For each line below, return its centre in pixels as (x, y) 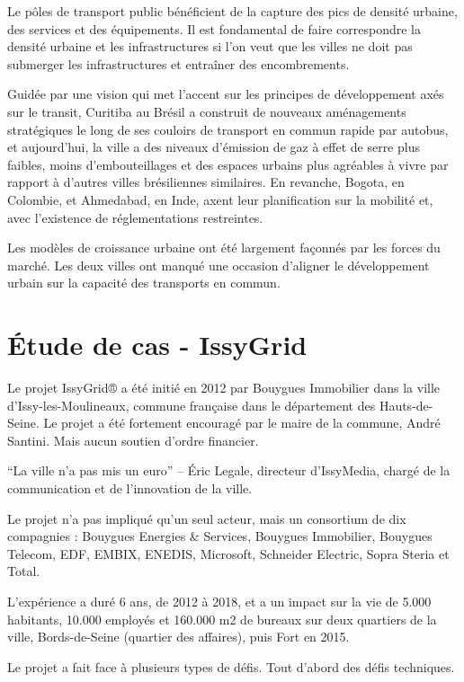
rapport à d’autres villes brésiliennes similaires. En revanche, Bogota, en (206, 182)
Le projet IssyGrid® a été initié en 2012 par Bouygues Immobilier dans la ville (224, 388)
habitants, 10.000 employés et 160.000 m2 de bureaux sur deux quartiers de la (222, 619)
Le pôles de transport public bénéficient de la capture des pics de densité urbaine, (232, 11)
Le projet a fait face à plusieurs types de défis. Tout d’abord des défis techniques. (231, 666)
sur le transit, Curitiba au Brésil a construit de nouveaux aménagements (207, 111)
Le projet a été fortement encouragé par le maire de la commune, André (242, 423)
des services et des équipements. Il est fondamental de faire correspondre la (214, 28)
